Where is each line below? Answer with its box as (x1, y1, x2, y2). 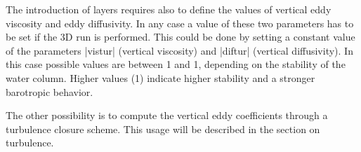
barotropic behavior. (6, 84, 93, 99)
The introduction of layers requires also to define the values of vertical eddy (6, 2, 332, 16)
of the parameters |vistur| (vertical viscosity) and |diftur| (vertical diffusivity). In (6, 43, 353, 57)
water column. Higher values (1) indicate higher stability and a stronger (6, 70, 315, 85)
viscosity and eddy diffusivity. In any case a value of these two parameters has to (6, 15, 354, 30)
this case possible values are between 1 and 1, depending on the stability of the (6, 57, 346, 71)
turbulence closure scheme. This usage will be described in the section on (6, 121, 320, 136)
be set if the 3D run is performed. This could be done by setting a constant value (6, 29, 355, 44)
